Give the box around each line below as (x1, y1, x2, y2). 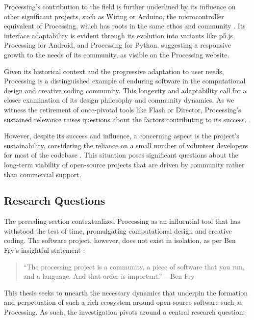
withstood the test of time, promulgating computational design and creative (4, 225, 232, 236)
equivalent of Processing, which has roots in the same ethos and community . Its (4, 21, 246, 31)
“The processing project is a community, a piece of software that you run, (23, 261, 245, 271)
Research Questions (4, 193, 105, 208)
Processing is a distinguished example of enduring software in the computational (4, 76, 246, 86)
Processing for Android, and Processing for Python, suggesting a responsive (4, 40, 231, 50)
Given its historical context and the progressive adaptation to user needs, (4, 66, 224, 76)
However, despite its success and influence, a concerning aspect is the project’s (4, 131, 239, 141)
